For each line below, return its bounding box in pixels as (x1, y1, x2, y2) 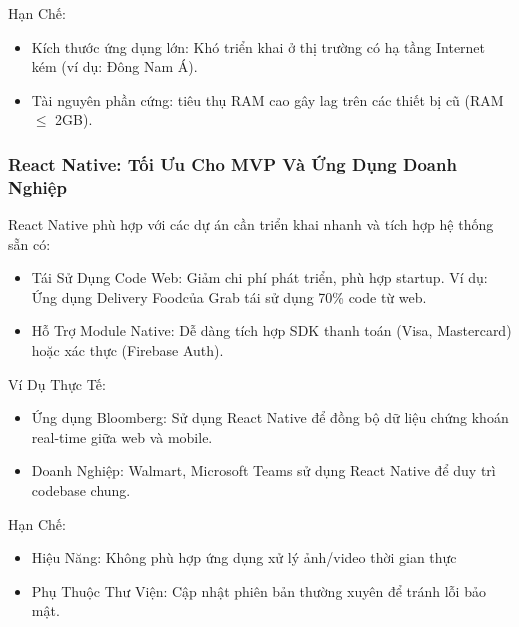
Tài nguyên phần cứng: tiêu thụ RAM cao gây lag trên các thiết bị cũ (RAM (31, 89, 504, 110)
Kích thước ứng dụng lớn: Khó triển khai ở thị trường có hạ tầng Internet (31, 36, 486, 57)
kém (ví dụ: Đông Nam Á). (31, 56, 198, 77)
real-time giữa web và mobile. (31, 426, 213, 447)
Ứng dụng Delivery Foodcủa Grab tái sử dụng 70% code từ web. (31, 286, 427, 307)
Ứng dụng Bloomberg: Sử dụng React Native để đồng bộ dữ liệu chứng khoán (31, 407, 509, 428)
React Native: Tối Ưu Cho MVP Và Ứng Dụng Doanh (8, 151, 457, 176)
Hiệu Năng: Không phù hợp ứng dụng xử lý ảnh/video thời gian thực (31, 547, 457, 568)
